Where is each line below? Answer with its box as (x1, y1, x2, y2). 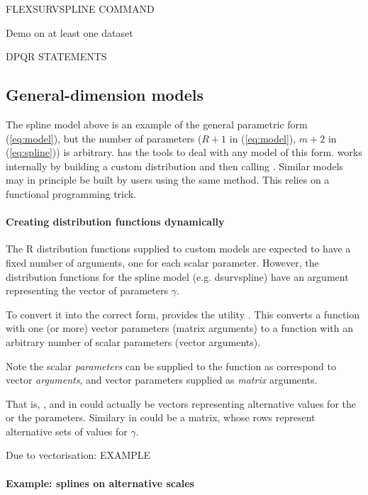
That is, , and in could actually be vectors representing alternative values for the (6, 396, 357, 411)
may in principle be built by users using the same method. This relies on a (6, 172, 330, 187)
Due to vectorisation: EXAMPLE (6, 447, 151, 462)
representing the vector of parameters (6, 283, 168, 298)
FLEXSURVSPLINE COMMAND (6, 1, 155, 16)
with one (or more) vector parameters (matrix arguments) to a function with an (6, 321, 354, 335)
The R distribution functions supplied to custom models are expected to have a (6, 241, 351, 256)
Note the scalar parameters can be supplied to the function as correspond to (6, 358, 336, 373)
